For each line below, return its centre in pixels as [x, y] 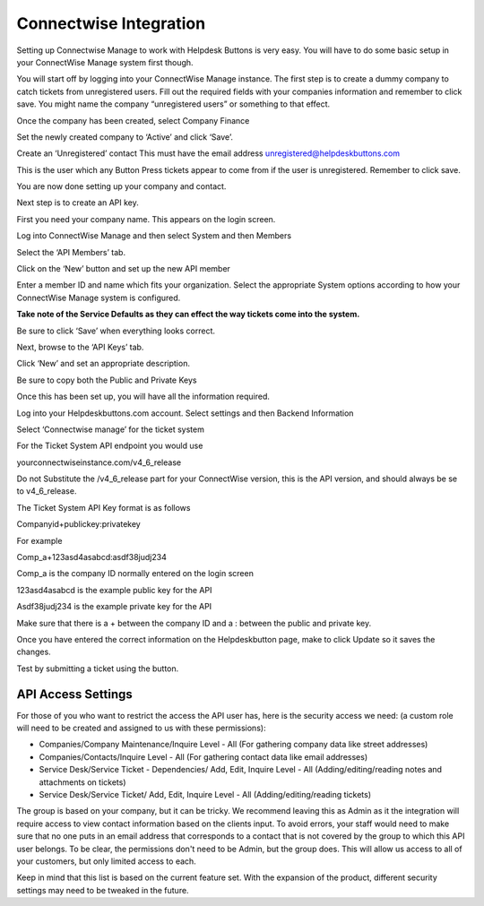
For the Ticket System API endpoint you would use [110, 446]
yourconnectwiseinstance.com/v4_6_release [99, 462]
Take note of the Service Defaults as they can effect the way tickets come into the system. [188, 315]
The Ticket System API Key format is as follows [104, 507]
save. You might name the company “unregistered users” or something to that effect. [173, 104]
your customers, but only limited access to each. [106, 861]
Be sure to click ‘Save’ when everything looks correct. [116, 331]
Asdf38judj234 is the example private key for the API [114, 607]
